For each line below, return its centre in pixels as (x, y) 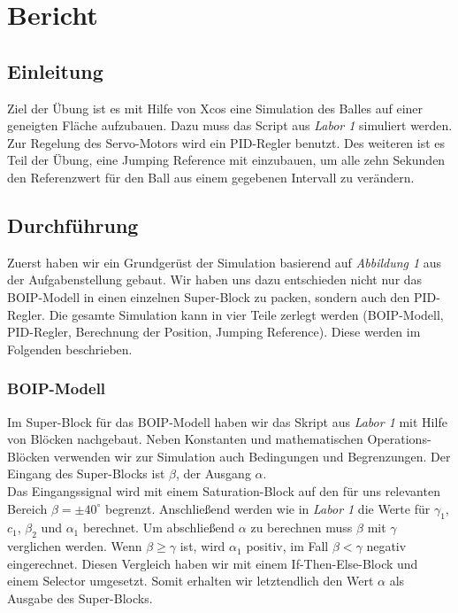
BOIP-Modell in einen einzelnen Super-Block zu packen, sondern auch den (209, 296)
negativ (386, 546)
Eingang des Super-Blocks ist (86, 473)
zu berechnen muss (302, 528)
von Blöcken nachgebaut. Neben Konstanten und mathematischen (185, 439)
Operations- (399, 439)
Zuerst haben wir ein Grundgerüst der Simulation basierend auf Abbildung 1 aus (225, 262)
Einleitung (55, 70)
